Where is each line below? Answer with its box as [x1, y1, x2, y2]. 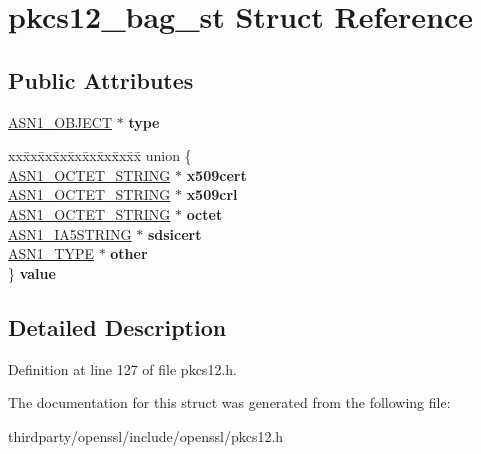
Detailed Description [8, 311, 227, 342]
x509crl [186, 184, 238, 205]
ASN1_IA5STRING [8, 223, 132, 244]
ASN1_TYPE [8, 243, 94, 264]
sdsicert [147, 223, 202, 244]
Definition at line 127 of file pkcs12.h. [8, 358, 237, 379]
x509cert [186, 164, 247, 185]
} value [8, 262, 56, 283]
